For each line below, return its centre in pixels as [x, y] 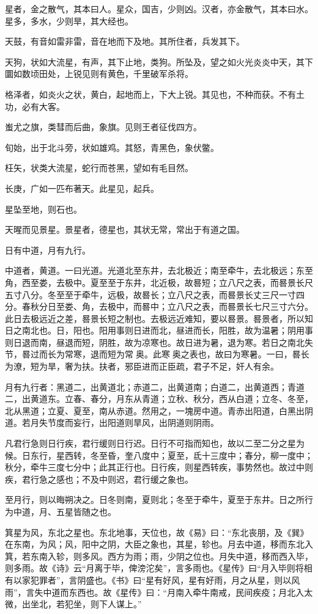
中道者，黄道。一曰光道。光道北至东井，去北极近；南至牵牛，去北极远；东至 [159, 270]
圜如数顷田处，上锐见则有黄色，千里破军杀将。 [99, 74]
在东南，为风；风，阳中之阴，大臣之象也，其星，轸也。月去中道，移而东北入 [159, 544]
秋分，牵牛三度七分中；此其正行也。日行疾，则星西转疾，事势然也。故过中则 [159, 467]
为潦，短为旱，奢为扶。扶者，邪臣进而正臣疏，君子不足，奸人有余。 [142, 366]
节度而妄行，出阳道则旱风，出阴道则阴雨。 [133, 422]
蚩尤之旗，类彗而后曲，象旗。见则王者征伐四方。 [103, 127]
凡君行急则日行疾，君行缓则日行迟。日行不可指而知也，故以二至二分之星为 [155, 443]
